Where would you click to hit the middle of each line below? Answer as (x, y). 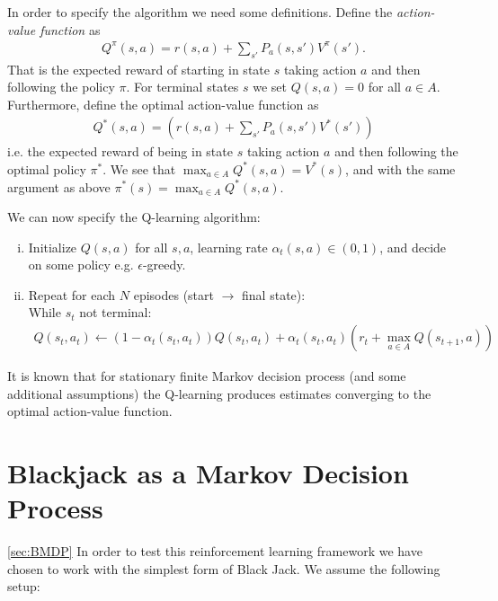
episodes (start (173, 294)
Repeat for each (72, 294)
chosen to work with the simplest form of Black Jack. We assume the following (224, 568)
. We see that (139, 168)
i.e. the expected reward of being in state (120, 151)
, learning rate (229, 247)
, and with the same (400, 168)
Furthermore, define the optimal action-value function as (163, 104)
